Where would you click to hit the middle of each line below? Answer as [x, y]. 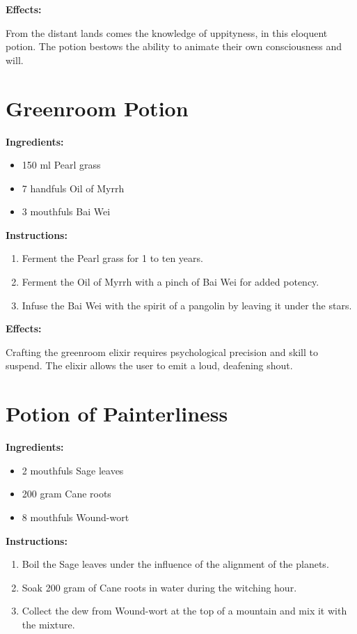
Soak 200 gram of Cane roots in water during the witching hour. [159, 587]
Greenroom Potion [97, 108]
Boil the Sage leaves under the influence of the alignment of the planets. [175, 564]
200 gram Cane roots [66, 494]
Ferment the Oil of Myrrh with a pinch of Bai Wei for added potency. [170, 282]
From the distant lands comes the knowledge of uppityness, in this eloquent [167, 32]
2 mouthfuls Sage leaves [73, 470]
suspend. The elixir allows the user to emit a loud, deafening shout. [149, 365]
